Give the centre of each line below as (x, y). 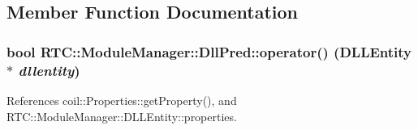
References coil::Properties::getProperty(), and (122, 100)
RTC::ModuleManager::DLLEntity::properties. (122, 116)
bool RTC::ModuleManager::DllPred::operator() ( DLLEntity (209, 51)
